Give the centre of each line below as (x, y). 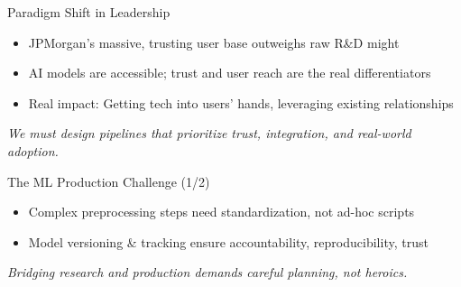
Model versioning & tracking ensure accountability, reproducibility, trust (228, 241)
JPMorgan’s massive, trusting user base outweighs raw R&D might (214, 42)
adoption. (33, 150)
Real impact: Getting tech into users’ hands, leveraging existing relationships (241, 102)
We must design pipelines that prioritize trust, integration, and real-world (209, 133)
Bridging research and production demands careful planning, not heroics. (207, 272)
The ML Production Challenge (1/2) (109, 181)
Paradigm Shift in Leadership (89, 12)
